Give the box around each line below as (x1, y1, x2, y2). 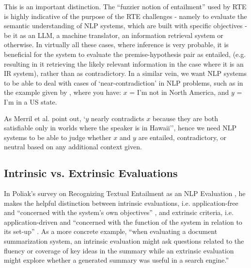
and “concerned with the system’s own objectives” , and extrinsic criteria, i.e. (4, 207, 234, 217)
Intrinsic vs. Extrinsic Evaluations (4, 165, 178, 180)
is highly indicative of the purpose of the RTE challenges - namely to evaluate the (4, 11, 247, 21)
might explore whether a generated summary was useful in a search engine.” (4, 255, 229, 265)
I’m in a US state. (4, 96, 57, 107)
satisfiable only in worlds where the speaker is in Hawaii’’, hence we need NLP (4, 123, 236, 133)
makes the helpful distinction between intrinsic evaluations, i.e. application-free (4, 197, 238, 208)
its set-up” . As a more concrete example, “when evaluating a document (4, 226, 218, 236)
